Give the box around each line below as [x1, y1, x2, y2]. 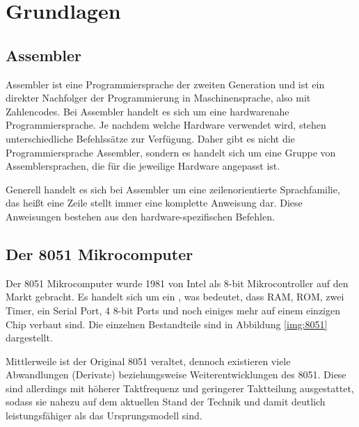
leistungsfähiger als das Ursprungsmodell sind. [6, 408, 202, 423]
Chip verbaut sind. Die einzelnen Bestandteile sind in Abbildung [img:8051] [6, 316, 328, 331]
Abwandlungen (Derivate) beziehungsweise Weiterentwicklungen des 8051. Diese [6, 367, 346, 382]
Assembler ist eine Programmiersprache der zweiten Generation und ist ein [6, 76, 325, 91]
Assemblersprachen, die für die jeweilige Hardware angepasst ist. [6, 159, 280, 173]
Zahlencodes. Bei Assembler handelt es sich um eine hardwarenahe [6, 104, 289, 118]
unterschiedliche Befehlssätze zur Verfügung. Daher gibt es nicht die [6, 131, 295, 145]
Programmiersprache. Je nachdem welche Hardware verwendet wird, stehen [6, 118, 326, 132]
